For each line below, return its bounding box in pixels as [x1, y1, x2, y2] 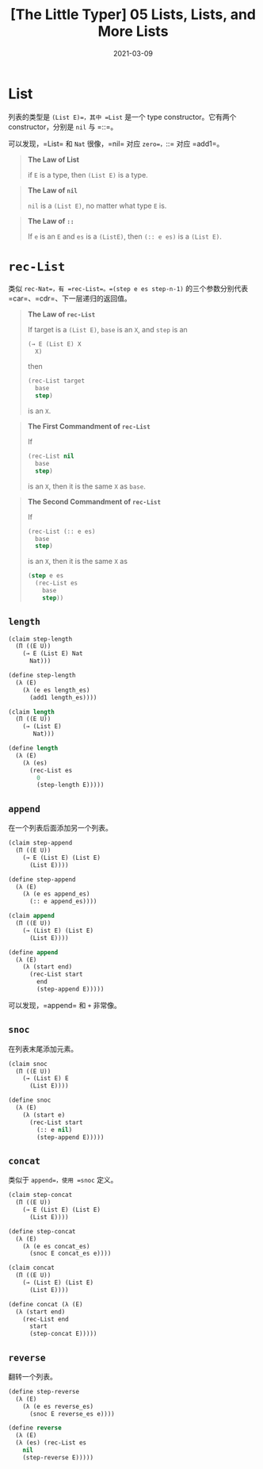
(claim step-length [8, 635, 73, 643]
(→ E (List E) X [27, 339, 82, 348]
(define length [8, 744, 59, 753]
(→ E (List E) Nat [22, 650, 83, 658]
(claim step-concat [8, 1191, 73, 1199]
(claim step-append [8, 839, 73, 847]
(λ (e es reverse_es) [22, 1402, 93, 1410]
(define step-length [8, 672, 77, 680]
